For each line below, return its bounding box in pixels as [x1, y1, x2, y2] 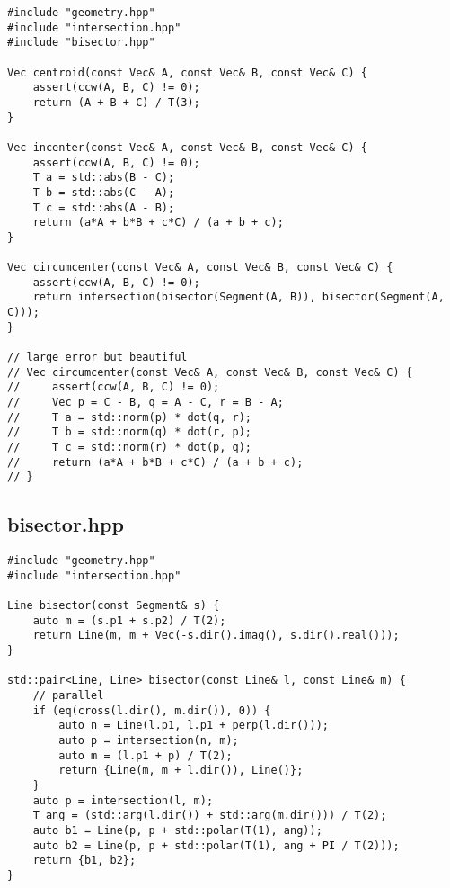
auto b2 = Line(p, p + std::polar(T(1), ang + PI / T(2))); [32, 839, 400, 852]
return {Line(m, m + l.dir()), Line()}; [58, 764, 304, 777]
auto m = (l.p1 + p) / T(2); [58, 749, 233, 762]
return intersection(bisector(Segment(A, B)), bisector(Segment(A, [32, 291, 445, 304]
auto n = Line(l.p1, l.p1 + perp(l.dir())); [58, 719, 329, 732]
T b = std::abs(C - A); [32, 185, 175, 199]
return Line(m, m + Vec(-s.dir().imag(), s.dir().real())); [32, 629, 400, 642]
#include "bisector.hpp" [7, 36, 155, 49]
